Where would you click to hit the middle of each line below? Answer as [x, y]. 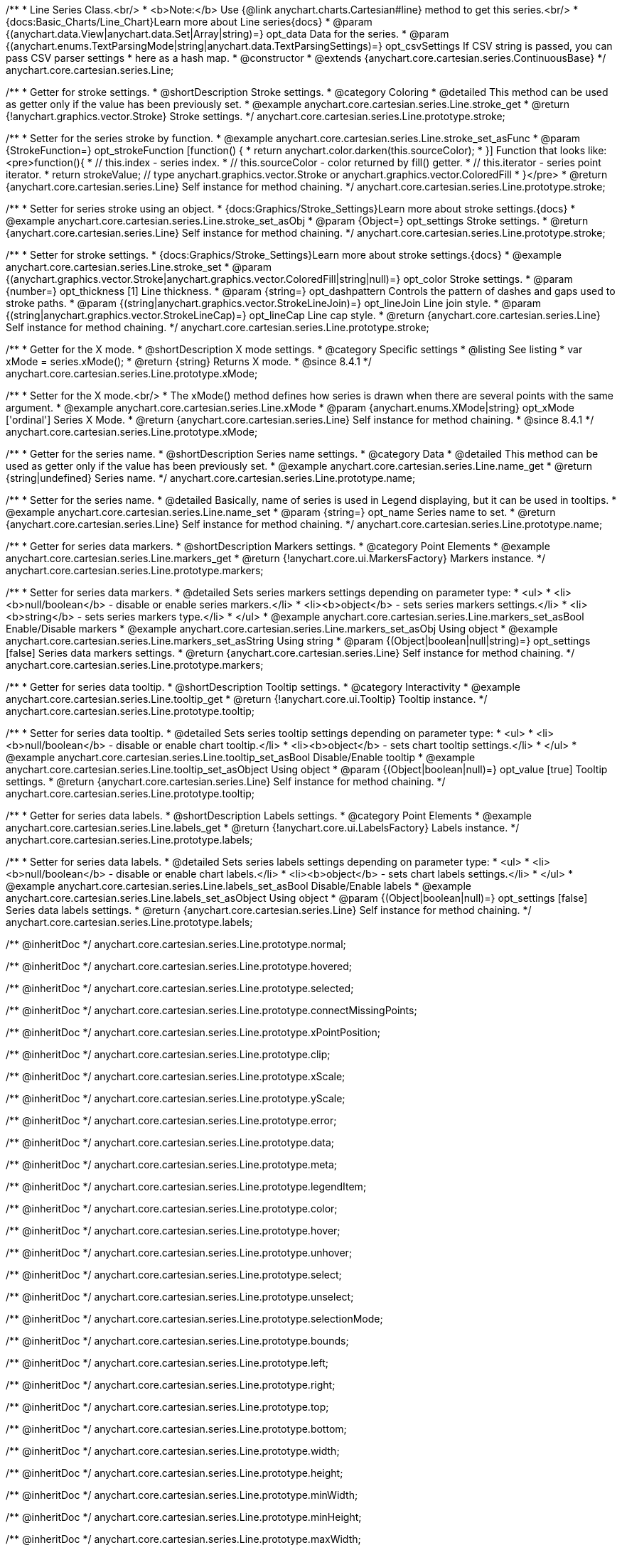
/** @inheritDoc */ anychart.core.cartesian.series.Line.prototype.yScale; [176, 1098]
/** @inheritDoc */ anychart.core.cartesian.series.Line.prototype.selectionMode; [194, 1319]
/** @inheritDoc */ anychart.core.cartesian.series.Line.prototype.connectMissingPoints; [211, 1010]
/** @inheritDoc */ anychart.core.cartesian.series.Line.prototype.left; [167, 1363]
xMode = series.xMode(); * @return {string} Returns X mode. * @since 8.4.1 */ [189, 361]
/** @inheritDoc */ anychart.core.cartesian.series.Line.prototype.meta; [172, 1164]
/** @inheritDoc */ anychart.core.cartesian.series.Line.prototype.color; [172, 1209]
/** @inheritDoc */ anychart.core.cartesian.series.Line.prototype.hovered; [179, 966]
